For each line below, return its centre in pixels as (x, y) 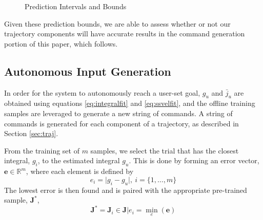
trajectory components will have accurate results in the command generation (125, 34)
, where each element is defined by (80, 171)
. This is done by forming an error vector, (194, 160)
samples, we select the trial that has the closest (165, 150)
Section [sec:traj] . (31, 133)
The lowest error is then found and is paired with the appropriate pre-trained (126, 190)
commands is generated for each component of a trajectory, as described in (122, 123)
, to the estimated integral (79, 160)
